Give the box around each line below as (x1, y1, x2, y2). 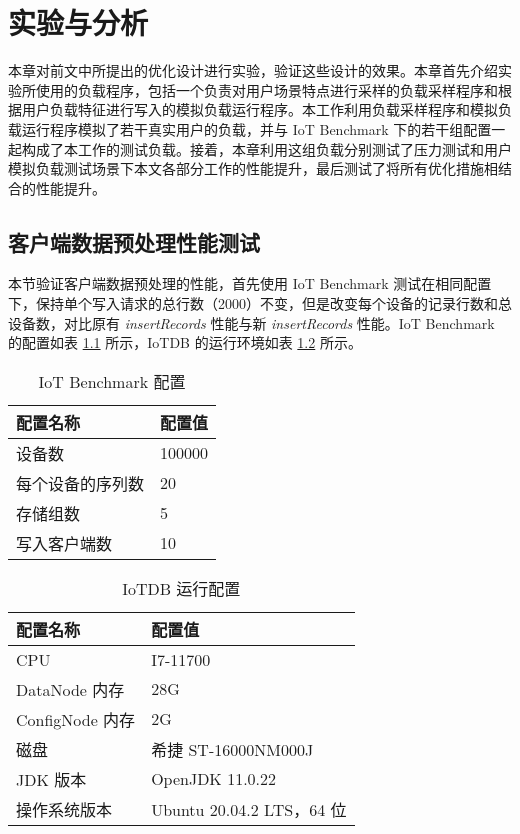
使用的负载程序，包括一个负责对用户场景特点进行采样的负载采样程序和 (35, 79, 498, 100)
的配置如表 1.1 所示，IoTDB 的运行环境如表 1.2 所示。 (8, 332, 362, 353)
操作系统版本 (16, 797, 113, 821)
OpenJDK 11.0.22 (151, 767, 277, 791)
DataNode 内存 (16, 677, 125, 701)
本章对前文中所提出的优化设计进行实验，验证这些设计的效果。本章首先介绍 (8, 60, 498, 81)
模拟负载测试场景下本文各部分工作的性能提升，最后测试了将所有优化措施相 (8, 158, 498, 179)
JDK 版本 (16, 767, 87, 791)
